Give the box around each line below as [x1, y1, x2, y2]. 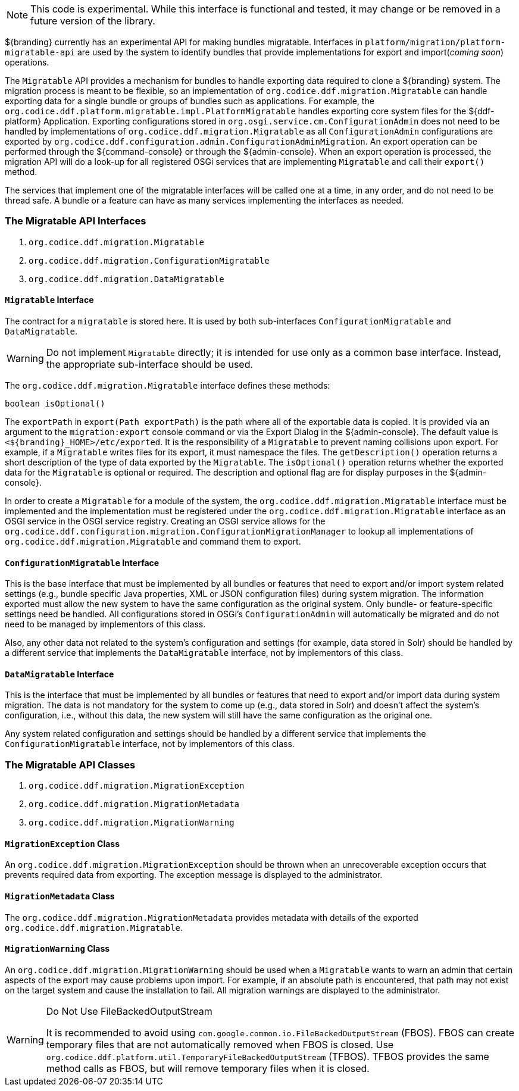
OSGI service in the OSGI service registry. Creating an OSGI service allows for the [5, 515, 326, 526]
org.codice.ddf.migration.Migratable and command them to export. [5, 536, 301, 546]
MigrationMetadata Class [5, 890, 115, 901]
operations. [5, 57, 49, 67]
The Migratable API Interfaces [5, 215, 146, 227]
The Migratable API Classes [5, 758, 136, 771]
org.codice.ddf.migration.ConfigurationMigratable [29, 255, 270, 265]
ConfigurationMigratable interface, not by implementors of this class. [5, 739, 295, 749]
